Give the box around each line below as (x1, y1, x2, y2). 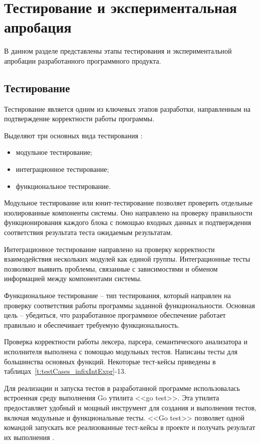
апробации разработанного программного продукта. (4, 55, 161, 66)
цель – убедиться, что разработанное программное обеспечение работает (4, 310, 226, 320)
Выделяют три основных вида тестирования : (4, 130, 143, 140)
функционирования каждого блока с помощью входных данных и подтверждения (4, 217, 251, 228)
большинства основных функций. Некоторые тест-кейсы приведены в (4, 356, 216, 366)
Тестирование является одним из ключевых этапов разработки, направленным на (4, 103, 250, 114)
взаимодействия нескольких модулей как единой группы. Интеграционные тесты (4, 254, 250, 264)
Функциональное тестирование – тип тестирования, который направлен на (4, 290, 231, 301)
